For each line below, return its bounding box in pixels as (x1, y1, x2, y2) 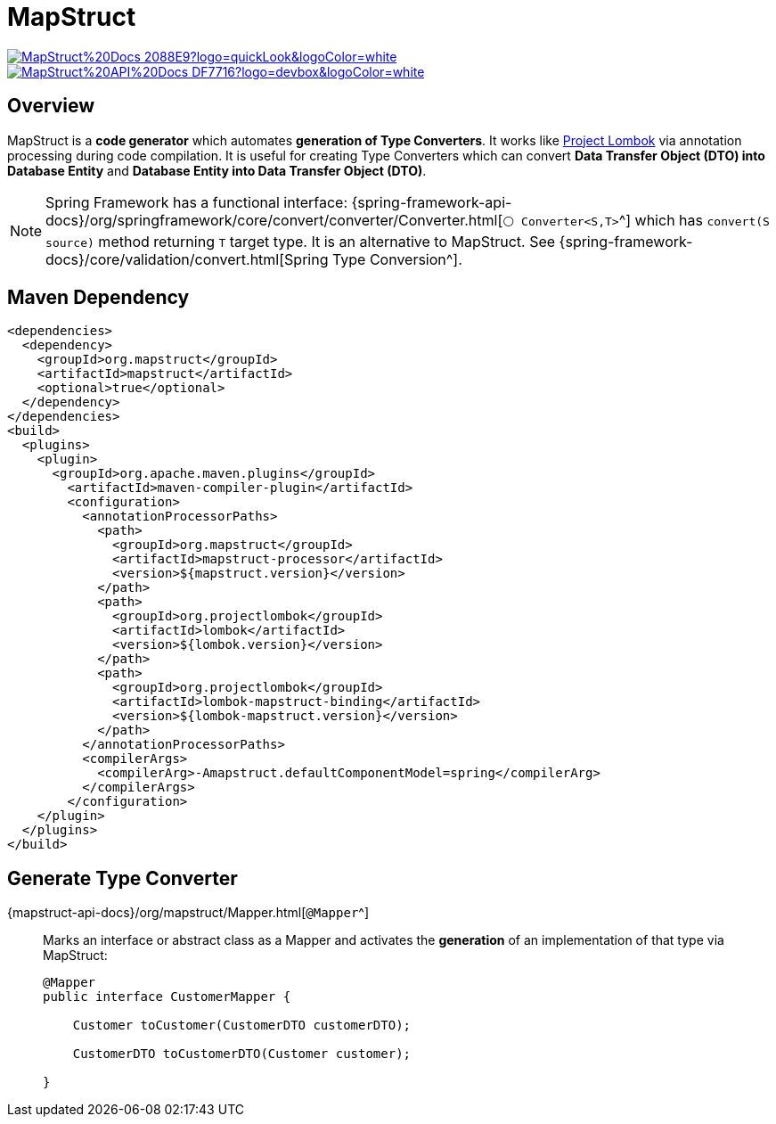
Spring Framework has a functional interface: (45, 193, 348, 211)
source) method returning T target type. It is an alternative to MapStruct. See (45, 232, 556, 250)
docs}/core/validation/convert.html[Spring (45, 250, 329, 268)
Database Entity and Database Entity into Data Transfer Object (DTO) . (7, 162, 427, 178)
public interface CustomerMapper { (43, 989, 291, 1005)
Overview (7, 94, 95, 118)
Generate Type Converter (7, 866, 238, 890)
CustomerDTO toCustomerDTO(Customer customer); (72, 1046, 412, 1062)
